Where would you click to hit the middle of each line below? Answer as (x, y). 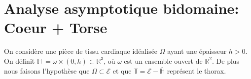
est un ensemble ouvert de (163, 60)
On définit (19, 60)
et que (122, 70)
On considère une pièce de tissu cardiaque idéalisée (81, 51)
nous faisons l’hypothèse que (47, 70)
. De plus (226, 60)
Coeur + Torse (56, 27)
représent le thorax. (197, 70)
